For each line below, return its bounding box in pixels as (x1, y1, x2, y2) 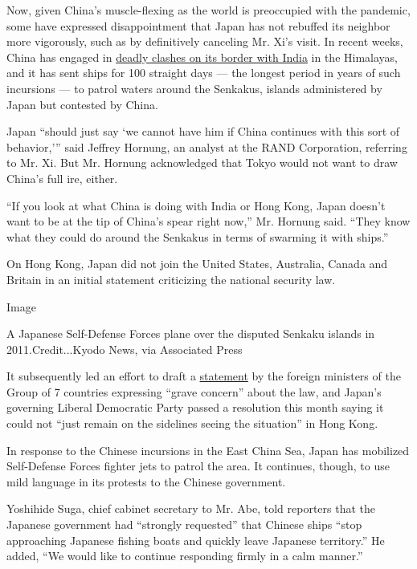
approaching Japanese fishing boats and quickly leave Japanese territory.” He (6, 531, 385, 548)
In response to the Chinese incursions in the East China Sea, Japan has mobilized (6, 441, 410, 458)
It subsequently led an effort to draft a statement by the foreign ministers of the (6, 368, 401, 384)
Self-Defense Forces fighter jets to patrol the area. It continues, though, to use (6, 457, 390, 474)
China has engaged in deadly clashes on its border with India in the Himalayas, (6, 48, 398, 65)
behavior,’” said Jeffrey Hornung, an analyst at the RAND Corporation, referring (6, 138, 407, 155)
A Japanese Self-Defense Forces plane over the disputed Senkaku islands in (6, 325, 375, 342)
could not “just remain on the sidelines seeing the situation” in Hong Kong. (6, 415, 378, 432)
